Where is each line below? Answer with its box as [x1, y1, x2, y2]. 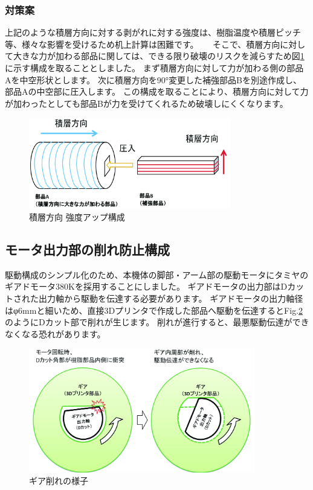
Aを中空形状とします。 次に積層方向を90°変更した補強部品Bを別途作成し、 [5, 73, 302, 86]
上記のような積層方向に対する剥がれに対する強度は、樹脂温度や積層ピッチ [5, 26, 301, 39]
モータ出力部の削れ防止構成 [5, 240, 170, 259]
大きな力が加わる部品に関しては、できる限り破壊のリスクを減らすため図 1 [13, 49, 305, 62]
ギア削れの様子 [29, 474, 88, 487]
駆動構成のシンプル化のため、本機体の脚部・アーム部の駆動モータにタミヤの [5, 268, 309, 281]
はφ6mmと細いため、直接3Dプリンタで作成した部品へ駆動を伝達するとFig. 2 [5, 304, 303, 316]
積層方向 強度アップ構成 [29, 211, 125, 223]
